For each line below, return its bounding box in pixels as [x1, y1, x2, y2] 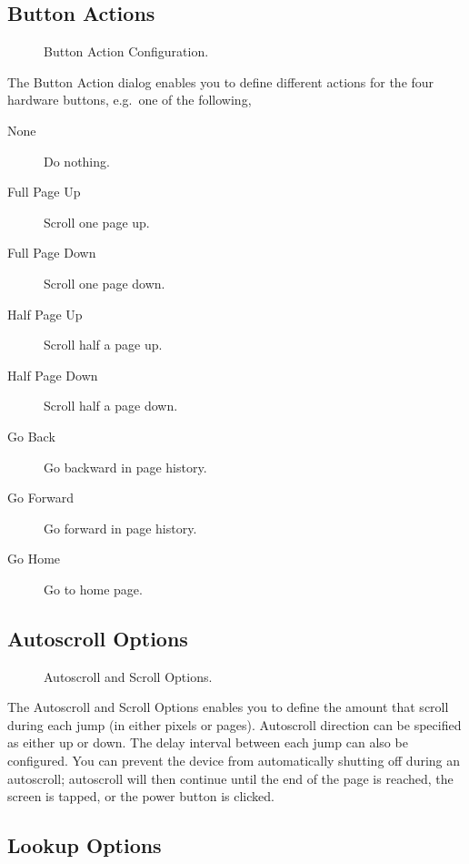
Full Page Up [7, 182, 81, 201]
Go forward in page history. [44, 518, 197, 537]
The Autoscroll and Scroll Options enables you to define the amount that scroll [7, 697, 449, 717]
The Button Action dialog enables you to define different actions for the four [7, 72, 434, 91]
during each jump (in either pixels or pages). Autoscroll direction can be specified [7, 715, 462, 734]
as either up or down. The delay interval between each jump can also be [7, 733, 408, 752]
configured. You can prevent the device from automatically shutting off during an [7, 751, 461, 770]
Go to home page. [44, 579, 143, 598]
